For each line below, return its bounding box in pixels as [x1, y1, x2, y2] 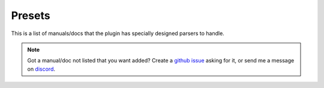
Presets [11, 9, 50, 22]
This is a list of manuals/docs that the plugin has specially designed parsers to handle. [11, 30, 224, 37]
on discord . [27, 65, 56, 73]
